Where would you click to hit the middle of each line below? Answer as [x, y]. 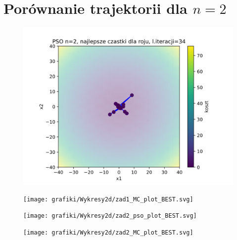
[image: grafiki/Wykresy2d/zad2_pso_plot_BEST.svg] [110, 216]
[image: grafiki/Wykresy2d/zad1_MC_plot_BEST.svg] [108, 199]
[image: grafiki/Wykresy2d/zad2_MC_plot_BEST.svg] [108, 233]
